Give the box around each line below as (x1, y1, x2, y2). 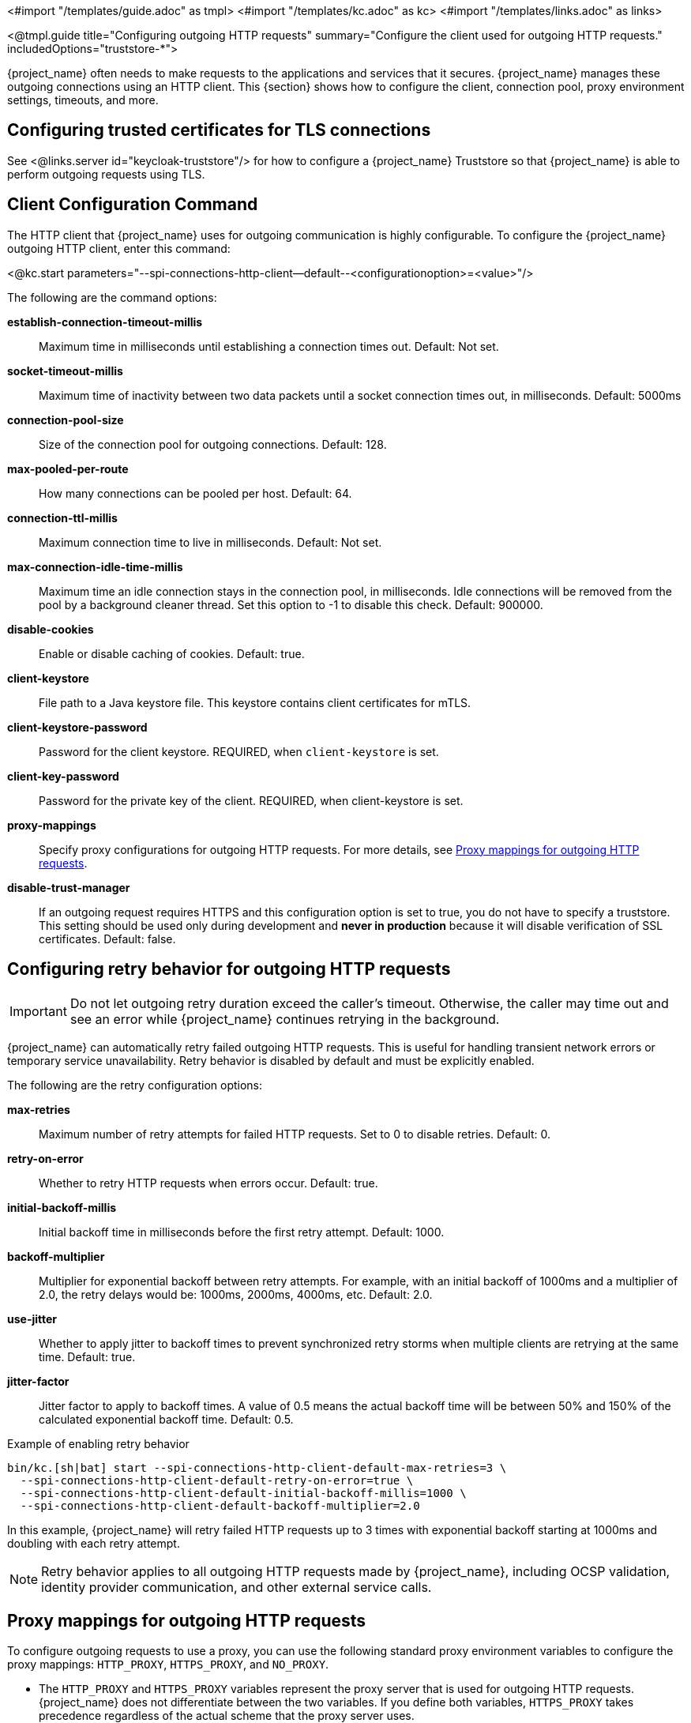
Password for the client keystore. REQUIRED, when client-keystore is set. (39, 744, 439, 758)
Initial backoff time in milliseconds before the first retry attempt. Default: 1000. (39, 1225, 445, 1239)
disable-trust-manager (7, 880, 130, 894)
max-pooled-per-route (7, 461, 129, 476)
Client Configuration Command (7, 194, 258, 215)
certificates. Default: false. (39, 931, 176, 946)
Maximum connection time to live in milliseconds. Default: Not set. (39, 535, 382, 549)
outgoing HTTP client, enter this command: (7, 241, 231, 255)
